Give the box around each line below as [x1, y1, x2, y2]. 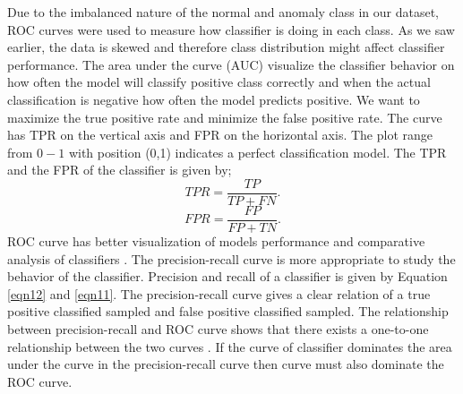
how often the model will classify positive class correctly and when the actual [7, 73, 431, 91]
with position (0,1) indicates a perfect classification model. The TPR [68, 142, 447, 161]
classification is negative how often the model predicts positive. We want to [7, 90, 420, 108]
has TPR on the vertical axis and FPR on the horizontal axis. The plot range [7, 125, 433, 144]
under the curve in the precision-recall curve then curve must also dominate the [7, 355, 444, 373]
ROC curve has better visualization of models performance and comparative [7, 232, 425, 251]
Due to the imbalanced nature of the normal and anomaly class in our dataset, [7, 3, 439, 21]
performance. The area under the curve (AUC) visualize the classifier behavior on [7, 55, 455, 73]
